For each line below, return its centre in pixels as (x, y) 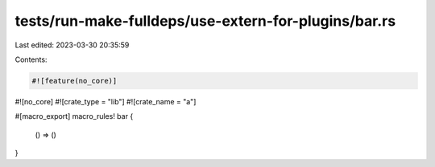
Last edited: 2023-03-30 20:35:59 (72, 45)
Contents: (31, 59)
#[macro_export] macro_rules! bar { (74, 116)
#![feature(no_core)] (75, 81)
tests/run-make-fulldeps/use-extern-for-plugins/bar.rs (205, 21)
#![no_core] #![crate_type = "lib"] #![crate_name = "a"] (106, 101)
